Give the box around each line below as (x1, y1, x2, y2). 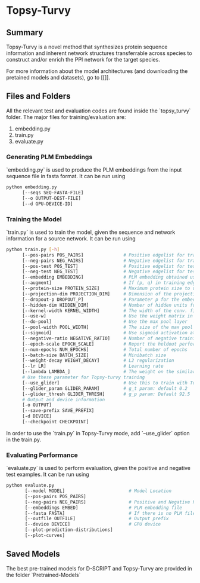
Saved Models (6, 549, 61, 559)
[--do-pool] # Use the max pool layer (21, 319, 187, 325)
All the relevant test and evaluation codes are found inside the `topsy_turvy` (6, 107, 191, 114)
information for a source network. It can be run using (6, 234, 136, 242)
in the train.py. (6, 436, 42, 443)
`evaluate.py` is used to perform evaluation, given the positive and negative (6, 465, 191, 472)
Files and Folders (6, 91, 71, 102)
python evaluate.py (6, 483, 55, 489)
